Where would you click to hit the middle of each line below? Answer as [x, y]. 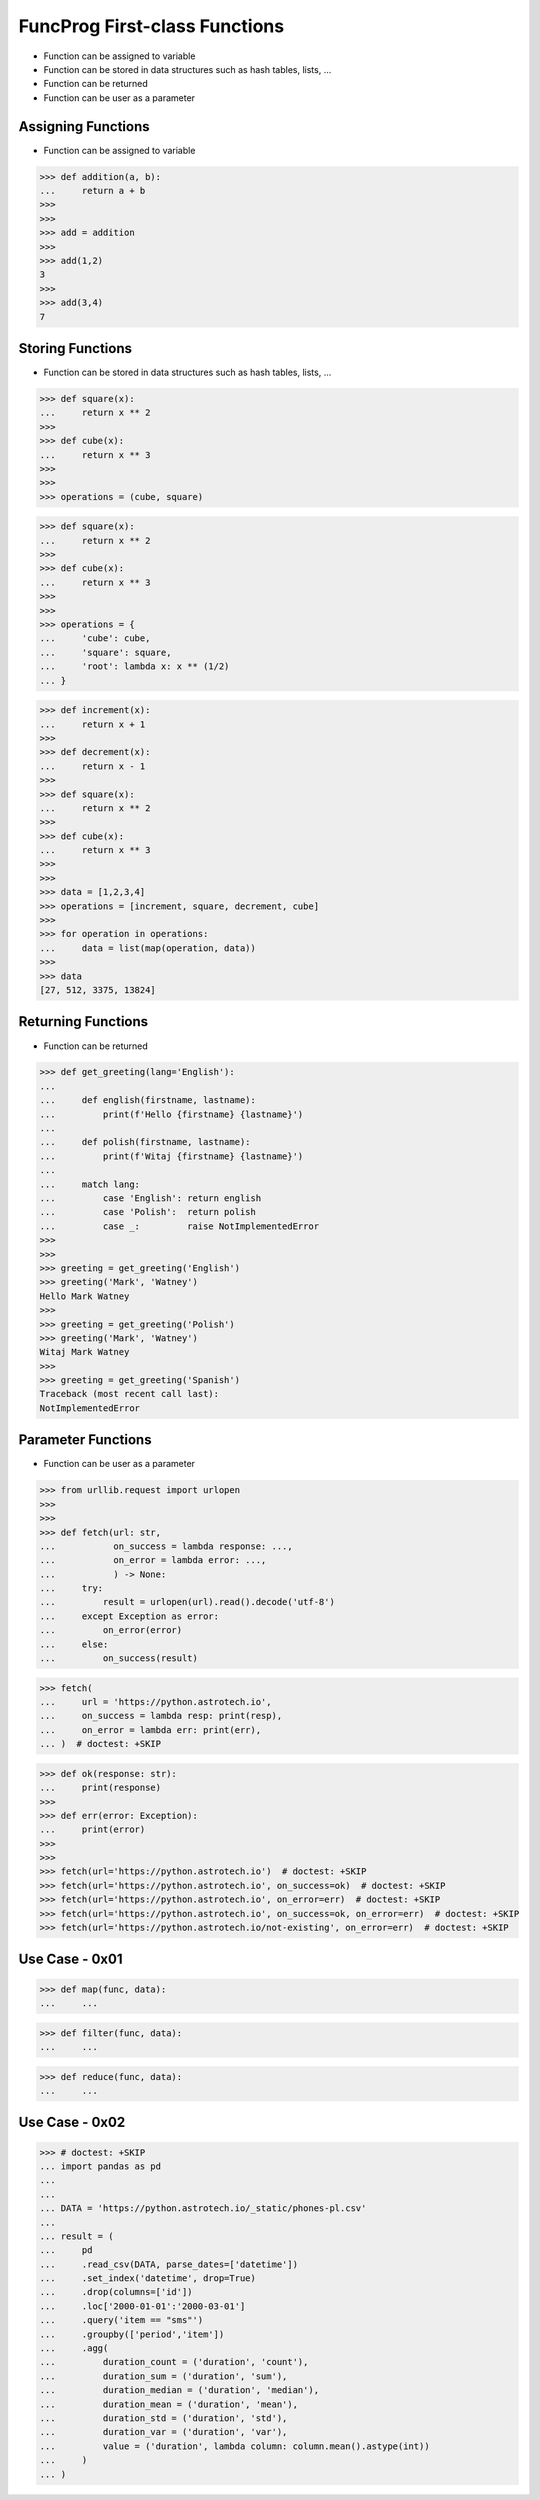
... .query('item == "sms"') [121, 2320]
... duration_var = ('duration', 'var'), [163, 2432]
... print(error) [92, 1829]
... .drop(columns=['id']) [116, 2292]
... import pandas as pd [100, 2166]
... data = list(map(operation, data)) [148, 948]
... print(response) [100, 1788]
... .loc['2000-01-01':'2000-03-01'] [142, 2306]
